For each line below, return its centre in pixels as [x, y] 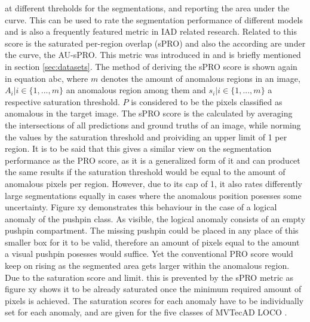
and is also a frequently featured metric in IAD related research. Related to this [151, 31]
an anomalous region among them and [136, 90]
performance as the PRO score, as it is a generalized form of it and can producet [153, 160]
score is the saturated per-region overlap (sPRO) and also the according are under [155, 43]
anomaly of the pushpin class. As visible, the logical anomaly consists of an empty [155, 218]
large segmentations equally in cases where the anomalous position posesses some [153, 195]
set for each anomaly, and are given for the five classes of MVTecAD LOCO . [146, 312]
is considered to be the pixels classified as [207, 101]
